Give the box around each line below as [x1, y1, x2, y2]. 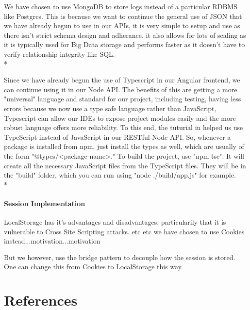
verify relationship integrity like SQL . [4, 49, 115, 59]
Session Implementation [4, 198, 85, 208]
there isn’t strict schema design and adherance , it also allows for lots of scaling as [4, 30, 246, 40]
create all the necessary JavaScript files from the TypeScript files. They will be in [4, 160, 246, 170]
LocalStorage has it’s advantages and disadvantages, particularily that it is [4, 217, 226, 227]
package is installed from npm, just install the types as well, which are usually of [4, 141, 244, 151]
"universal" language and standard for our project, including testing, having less [4, 94, 241, 104]
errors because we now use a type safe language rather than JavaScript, [4, 103, 217, 113]
